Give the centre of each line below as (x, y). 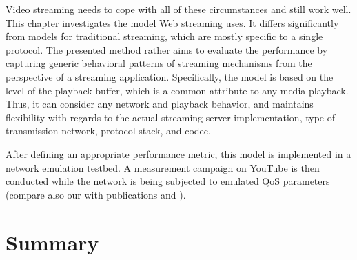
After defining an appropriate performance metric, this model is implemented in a (178, 153)
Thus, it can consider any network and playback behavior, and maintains (160, 104)
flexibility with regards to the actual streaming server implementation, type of (170, 117)
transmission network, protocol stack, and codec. (108, 131)
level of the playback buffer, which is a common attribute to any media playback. (177, 90)
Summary (52, 242)
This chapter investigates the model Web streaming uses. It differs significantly (172, 22)
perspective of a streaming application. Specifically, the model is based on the (170, 76)
